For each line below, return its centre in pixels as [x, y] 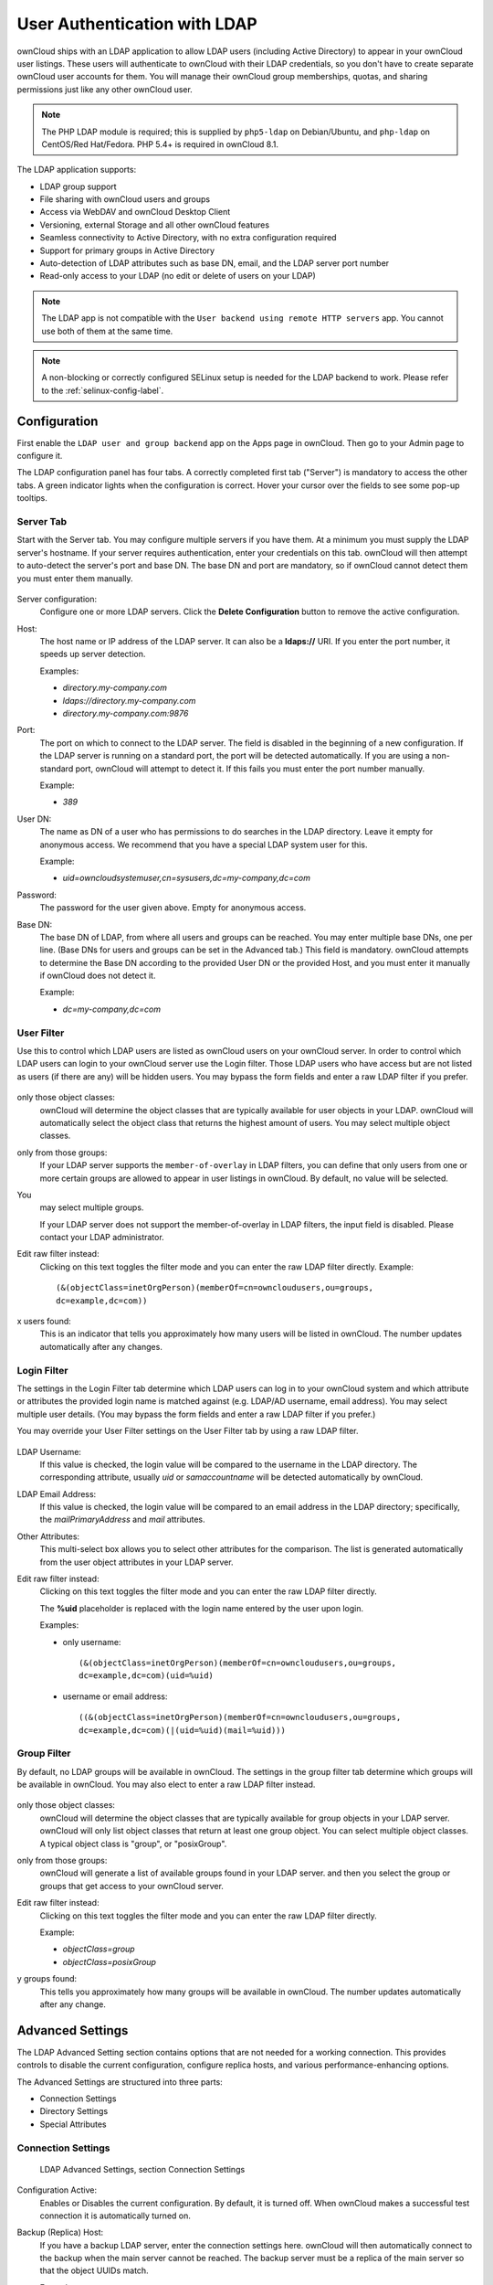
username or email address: [115, 1696]
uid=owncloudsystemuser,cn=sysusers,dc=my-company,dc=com [186, 878]
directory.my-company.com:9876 [126, 714]
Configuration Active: [57, 2190]
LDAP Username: [49, 1451]
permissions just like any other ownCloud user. [105, 89]
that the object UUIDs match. [94, 2270]
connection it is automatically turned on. [115, 2216]
